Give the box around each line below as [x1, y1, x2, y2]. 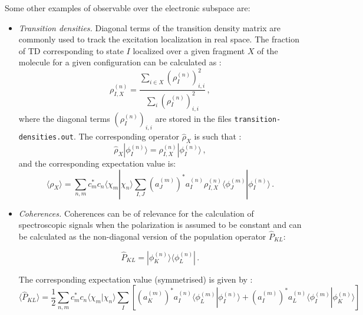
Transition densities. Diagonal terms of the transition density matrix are [18, 21, 280, 34]
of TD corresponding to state [18, 44, 124, 57]
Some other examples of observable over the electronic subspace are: [5, 2, 250, 14]
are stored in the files [155, 112, 232, 125]
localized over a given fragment [133, 44, 245, 57]
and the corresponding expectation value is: [18, 157, 176, 170]
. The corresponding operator [73, 130, 180, 142]
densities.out [18, 133, 74, 142]
